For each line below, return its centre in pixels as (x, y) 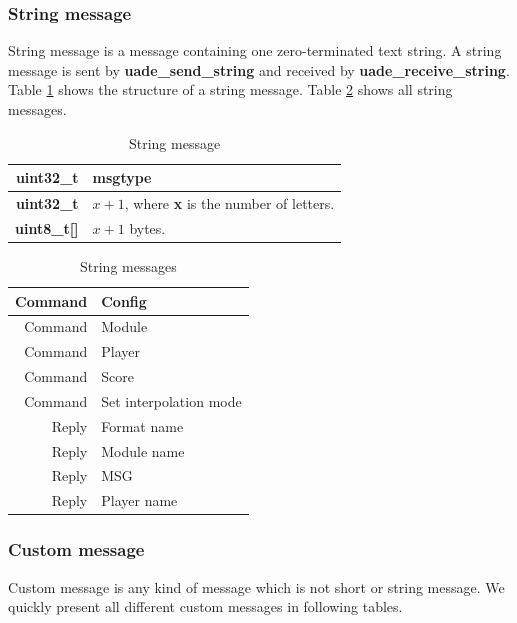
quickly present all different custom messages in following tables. (205, 606)
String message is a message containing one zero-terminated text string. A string (255, 50)
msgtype (122, 177)
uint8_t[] (47, 227)
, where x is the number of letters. (229, 203)
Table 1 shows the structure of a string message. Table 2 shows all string (230, 89)
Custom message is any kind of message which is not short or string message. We (256, 586)
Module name (143, 450)
